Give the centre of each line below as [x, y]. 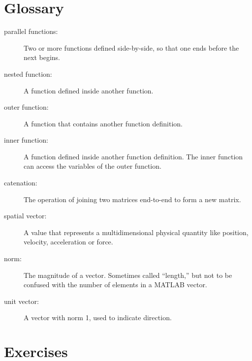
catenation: [21, 183]
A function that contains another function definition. [103, 123]
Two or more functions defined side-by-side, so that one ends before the [131, 47]
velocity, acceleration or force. [68, 242]
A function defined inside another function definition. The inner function [133, 156]
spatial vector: [25, 216]
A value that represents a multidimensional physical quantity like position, [136, 232]
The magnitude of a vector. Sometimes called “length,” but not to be [128, 275]
